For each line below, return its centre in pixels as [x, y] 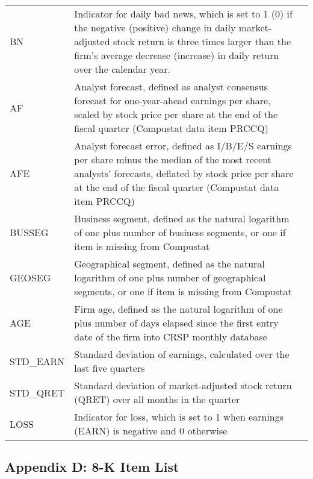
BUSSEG [29, 232]
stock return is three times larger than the [202, 41]
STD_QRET [37, 392]
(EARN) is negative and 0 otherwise [151, 430]
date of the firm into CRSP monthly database [171, 337]
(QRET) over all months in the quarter [157, 399]
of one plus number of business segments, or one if [180, 232]
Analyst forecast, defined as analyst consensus [171, 86]
